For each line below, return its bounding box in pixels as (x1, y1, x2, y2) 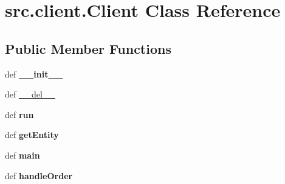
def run (5, 108, 34, 120)
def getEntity (5, 128, 59, 141)
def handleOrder (5, 169, 73, 182)
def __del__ (5, 88, 55, 100)
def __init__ (5, 67, 63, 80)
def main (5, 148, 40, 161)
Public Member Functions (5, 39, 171, 57)
